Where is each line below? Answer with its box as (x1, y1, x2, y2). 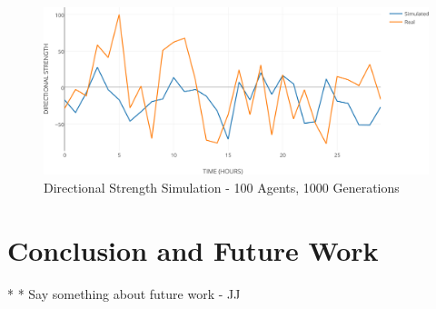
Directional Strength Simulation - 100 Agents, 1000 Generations (44, 177, 400, 196)
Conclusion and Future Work (7, 231, 379, 268)
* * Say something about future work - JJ (7, 284, 241, 303)
